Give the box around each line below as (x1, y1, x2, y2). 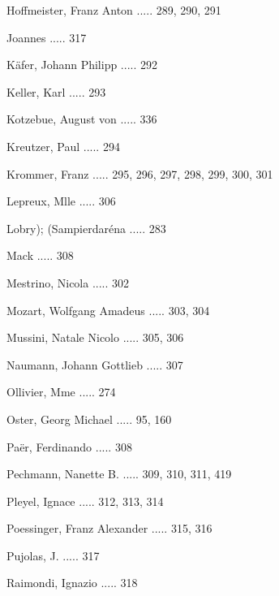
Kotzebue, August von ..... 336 (6, 110, 157, 127)
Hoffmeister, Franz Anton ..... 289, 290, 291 (6, 2, 221, 18)
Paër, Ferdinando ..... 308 (6, 438, 132, 455)
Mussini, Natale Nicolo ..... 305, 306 (6, 329, 184, 346)
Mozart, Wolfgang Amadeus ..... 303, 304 (6, 301, 210, 318)
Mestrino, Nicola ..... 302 (6, 274, 130, 291)
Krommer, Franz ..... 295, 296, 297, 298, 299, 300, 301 (6, 165, 273, 182)
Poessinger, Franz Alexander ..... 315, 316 (6, 520, 212, 537)
